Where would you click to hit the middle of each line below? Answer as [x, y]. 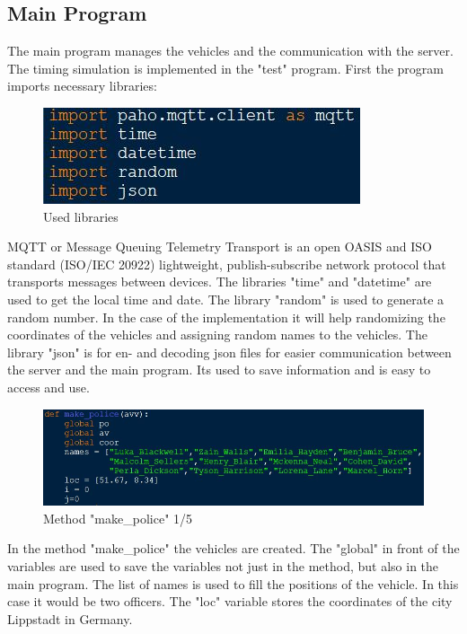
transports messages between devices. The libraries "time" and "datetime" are [220, 282]
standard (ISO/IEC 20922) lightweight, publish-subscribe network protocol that [227, 264]
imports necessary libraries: [82, 86]
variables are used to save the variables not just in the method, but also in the [223, 566]
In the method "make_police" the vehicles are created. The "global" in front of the [233, 548]
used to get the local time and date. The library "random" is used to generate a [226, 299]
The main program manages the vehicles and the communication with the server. [230, 51]
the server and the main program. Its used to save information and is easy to [219, 370]
